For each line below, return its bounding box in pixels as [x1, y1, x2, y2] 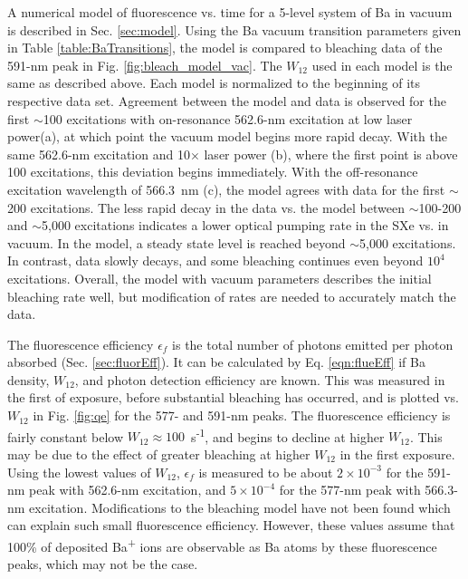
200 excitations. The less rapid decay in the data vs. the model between [7, 198, 405, 217]
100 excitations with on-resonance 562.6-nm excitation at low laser [43, 109, 413, 128]
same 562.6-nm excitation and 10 [7, 144, 190, 163]
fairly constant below [7, 427, 124, 446]
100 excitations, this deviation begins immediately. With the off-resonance [7, 162, 418, 181]
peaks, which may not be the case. [7, 555, 198, 574]
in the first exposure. [339, 444, 455, 463]
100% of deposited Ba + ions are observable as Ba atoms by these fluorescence [7, 534, 437, 555]
